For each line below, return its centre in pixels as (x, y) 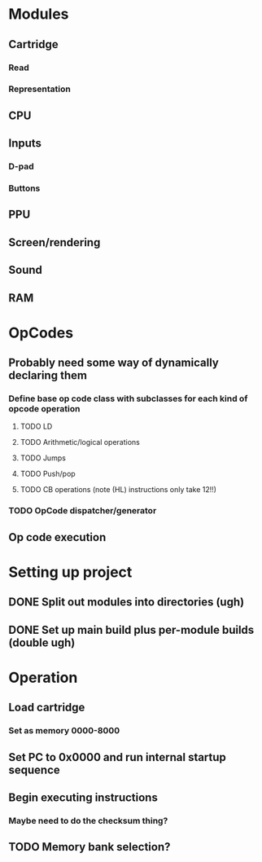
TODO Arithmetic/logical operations (80, 442)
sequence (35, 770)
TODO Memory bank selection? (90, 847)
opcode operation (44, 409)
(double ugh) (42, 642)
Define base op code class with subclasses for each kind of (128, 398)
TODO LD (36, 427)
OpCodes (41, 333)
